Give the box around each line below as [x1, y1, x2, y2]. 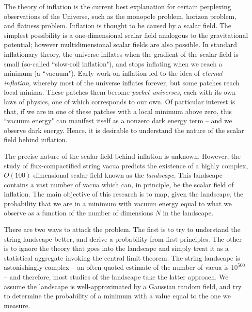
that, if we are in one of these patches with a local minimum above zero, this [4, 106, 232, 116]
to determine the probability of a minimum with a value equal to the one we [4, 291, 231, 301]
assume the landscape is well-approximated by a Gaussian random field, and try [4, 281, 242, 291]
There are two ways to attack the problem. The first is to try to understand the [4, 224, 241, 234]
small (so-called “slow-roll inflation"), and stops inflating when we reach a [4, 58, 222, 68]
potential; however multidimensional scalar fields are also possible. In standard [4, 39, 237, 49]
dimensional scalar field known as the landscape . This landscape [33, 170, 222, 180]
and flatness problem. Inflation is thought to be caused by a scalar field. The [4, 20, 232, 31]
